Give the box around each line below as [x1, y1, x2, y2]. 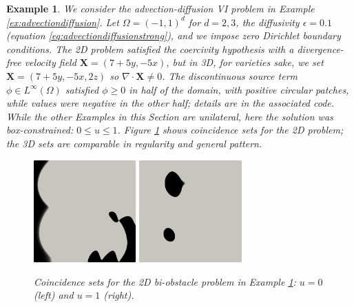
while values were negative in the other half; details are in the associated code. [6, 96, 335, 110]
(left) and [34, 288, 74, 302]
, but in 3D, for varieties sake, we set [166, 55, 324, 70]
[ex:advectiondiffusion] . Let [6, 14, 119, 29]
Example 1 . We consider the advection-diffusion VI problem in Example [6, 1, 315, 15]
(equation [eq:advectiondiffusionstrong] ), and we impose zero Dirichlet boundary [6, 28, 341, 43]
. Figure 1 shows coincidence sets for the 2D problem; [117, 123, 344, 137]
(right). [103, 288, 134, 302]
